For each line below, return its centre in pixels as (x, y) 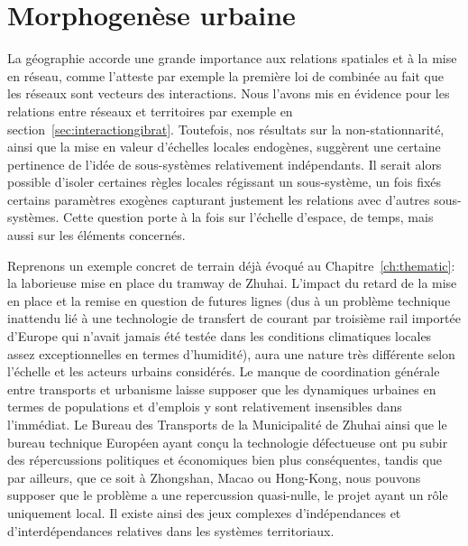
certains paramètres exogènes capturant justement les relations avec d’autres (219, 199)
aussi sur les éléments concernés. (96, 235)
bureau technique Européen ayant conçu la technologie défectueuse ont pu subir (228, 442)
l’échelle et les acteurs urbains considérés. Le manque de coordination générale (224, 371)
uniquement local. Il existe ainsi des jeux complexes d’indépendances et (204, 512)
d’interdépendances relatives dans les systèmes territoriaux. (171, 530)
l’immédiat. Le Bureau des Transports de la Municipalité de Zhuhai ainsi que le (227, 424)
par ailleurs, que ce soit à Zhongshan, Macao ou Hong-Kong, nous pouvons (214, 477)
